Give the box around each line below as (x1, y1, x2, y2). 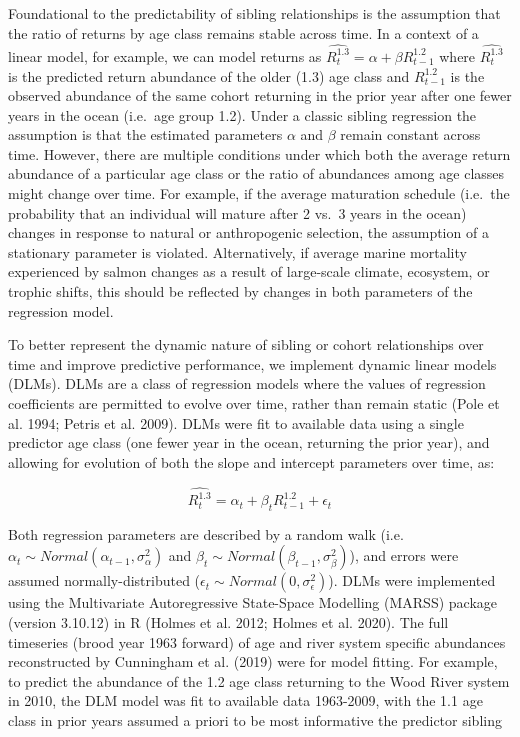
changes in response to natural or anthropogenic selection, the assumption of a (8, 222, 489, 243)
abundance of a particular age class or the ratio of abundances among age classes (8, 163, 505, 184)
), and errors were (349, 545, 459, 566)
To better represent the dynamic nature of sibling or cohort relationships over (8, 334, 484, 355)
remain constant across (340, 124, 481, 145)
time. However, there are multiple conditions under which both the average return (8, 143, 511, 164)
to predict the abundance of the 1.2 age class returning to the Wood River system (8, 670, 510, 691)
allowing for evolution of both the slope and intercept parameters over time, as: (8, 451, 495, 472)
